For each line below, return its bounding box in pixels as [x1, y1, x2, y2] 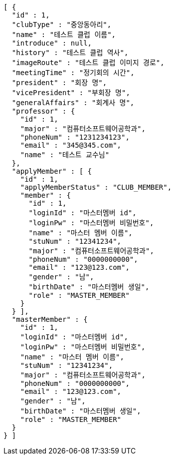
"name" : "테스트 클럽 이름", [11, 31, 116, 39]
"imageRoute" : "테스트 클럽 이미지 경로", [11, 59, 165, 67]
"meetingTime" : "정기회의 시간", [11, 69, 135, 77]
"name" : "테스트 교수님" [20, 151, 110, 159]
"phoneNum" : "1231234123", [20, 133, 130, 141]
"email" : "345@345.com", [20, 141, 122, 149]
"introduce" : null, [11, 39, 92, 47]
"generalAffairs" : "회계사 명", [11, 99, 135, 107]
